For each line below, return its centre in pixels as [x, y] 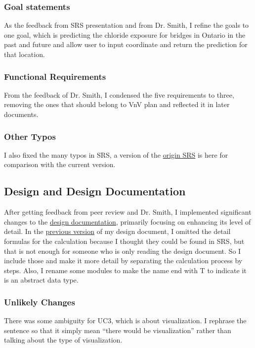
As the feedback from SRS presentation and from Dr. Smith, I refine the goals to [127, 25]
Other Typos [30, 136]
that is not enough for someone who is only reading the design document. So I [123, 251]
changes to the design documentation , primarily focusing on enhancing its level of [127, 221]
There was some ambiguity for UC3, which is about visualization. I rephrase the [125, 320]
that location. [24, 54]
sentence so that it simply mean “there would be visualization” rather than [118, 330]
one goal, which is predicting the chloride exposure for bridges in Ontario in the [125, 34]
